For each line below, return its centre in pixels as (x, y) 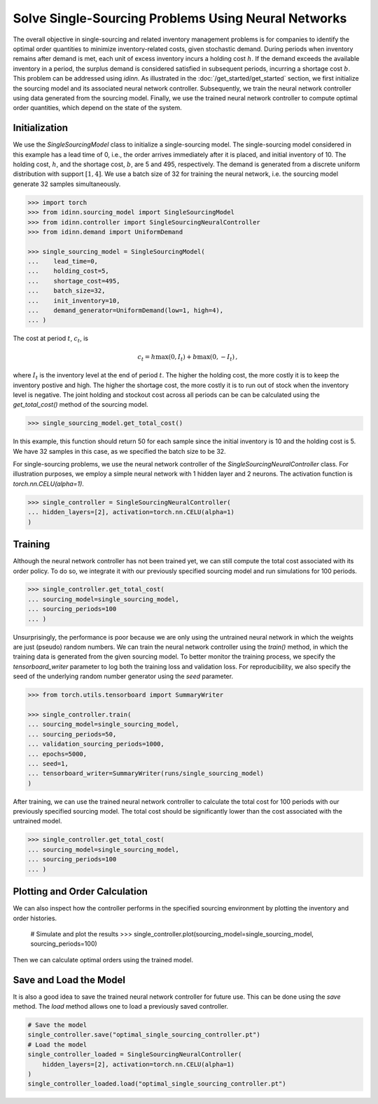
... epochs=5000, (57, 754)
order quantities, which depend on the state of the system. (97, 108)
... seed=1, (48, 763)
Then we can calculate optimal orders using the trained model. (103, 960)
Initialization (41, 128)
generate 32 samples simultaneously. (67, 184)
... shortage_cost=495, (74, 281)
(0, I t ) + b (183, 358)
